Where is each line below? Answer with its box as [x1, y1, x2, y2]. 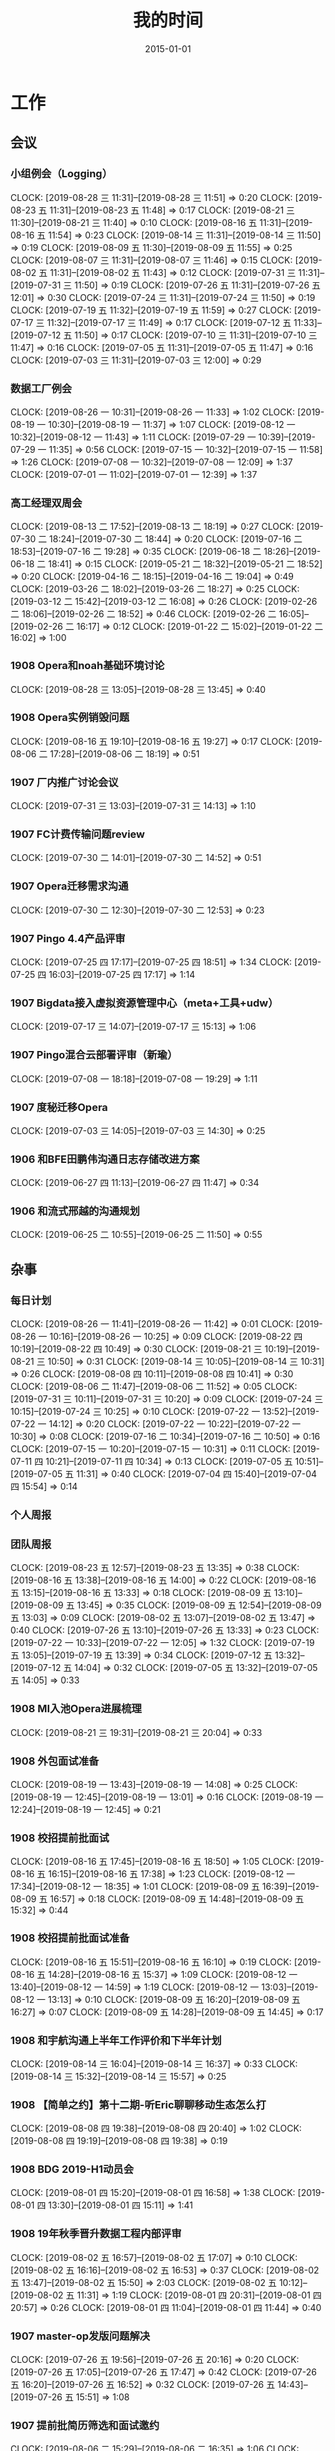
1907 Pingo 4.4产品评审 [10, 931, 126, 945]
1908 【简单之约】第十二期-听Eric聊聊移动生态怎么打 [10, 2097, 267, 2111]
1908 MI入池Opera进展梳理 [10, 1702, 142, 1716]
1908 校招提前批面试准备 [10, 1931, 130, 1945]
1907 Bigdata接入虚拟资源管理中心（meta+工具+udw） [10, 996, 279, 1010]
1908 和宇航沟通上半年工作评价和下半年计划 [10, 2033, 222, 2047]
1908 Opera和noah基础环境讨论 [10, 659, 165, 673]
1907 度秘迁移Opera [10, 1100, 108, 1114]
